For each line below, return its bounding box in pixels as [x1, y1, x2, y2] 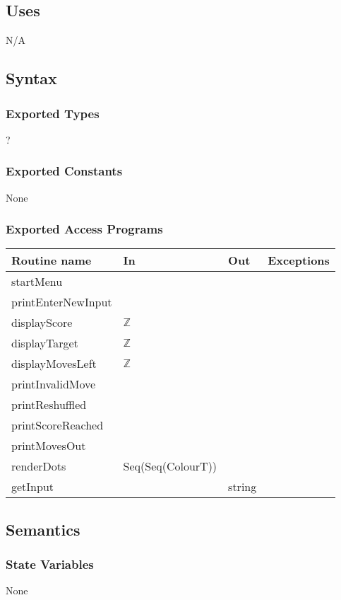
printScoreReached [11, 417, 104, 434]
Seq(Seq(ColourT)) [123, 458, 217, 475]
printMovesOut [11, 437, 86, 454]
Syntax [6, 67, 57, 89]
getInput [11, 478, 54, 495]
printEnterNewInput [11, 294, 112, 311]
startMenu [11, 273, 63, 290]
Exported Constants [6, 162, 123, 180]
